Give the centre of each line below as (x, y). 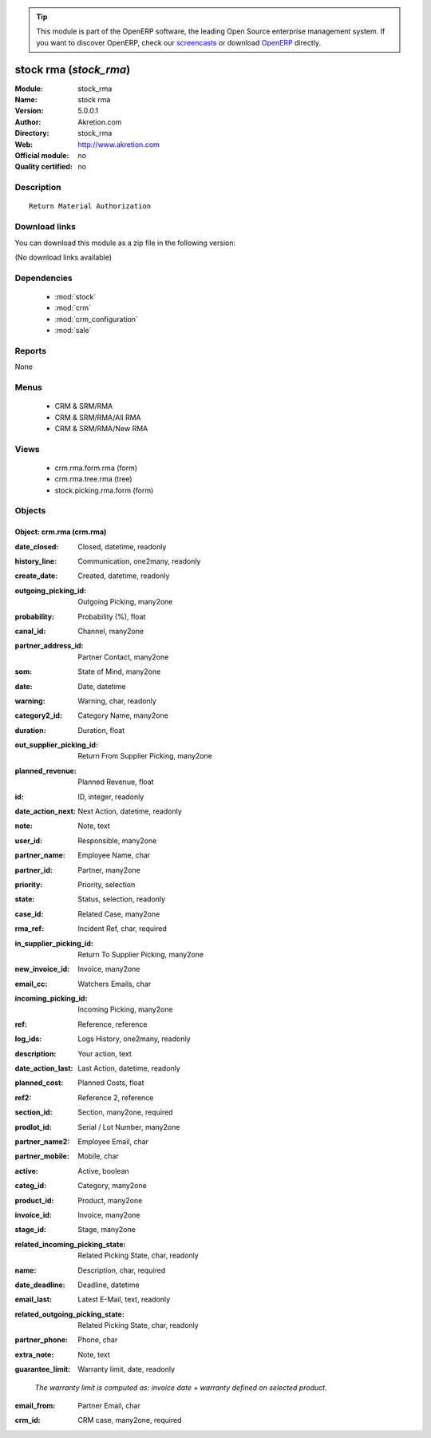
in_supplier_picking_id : (54, 943)
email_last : (33, 1299)
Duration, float (101, 730)
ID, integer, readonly (111, 796)
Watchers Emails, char (115, 984)
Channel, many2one (111, 631)
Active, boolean (103, 1171)
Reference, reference (113, 1024)
